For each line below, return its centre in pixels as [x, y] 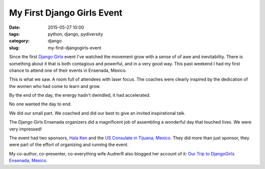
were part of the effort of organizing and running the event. [69, 145]
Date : [15, 27]
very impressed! [26, 129]
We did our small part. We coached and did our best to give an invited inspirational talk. [97, 113]
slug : [14, 48]
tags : [14, 34]
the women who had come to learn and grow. [55, 86]
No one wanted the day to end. [40, 104]
